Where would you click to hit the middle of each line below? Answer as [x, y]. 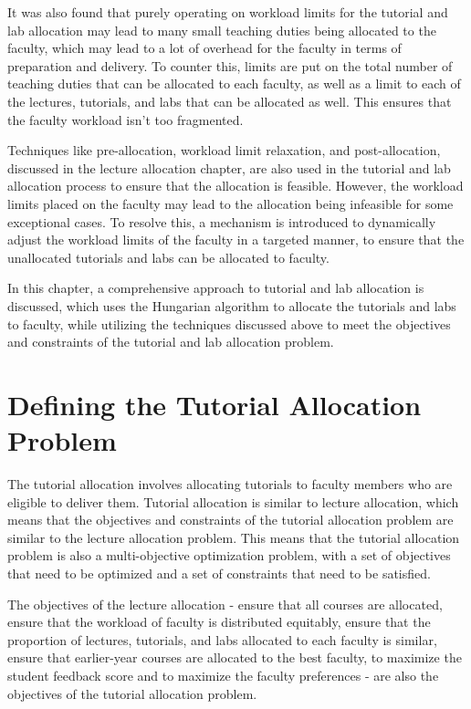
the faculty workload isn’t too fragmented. [126, 119]
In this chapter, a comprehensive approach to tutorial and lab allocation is [216, 288]
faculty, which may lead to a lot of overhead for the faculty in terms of [204, 48]
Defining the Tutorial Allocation [215, 404]
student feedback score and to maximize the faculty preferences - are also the [223, 675]
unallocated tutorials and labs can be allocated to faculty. [168, 257]
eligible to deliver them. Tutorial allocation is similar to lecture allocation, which [233, 501]
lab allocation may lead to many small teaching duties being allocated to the [222, 30]
